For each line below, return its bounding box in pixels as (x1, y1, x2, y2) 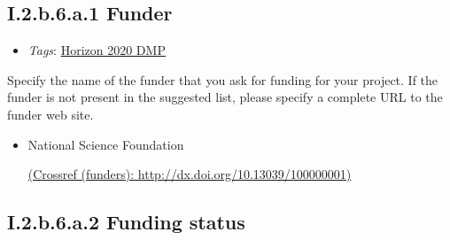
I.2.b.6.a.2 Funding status (7, 208, 245, 236)
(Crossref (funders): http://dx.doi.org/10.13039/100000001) (27, 165, 352, 183)
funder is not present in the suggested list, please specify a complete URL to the (7, 88, 443, 106)
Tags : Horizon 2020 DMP (27, 41, 166, 59)
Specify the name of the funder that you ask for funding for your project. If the (7, 70, 438, 89)
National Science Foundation (27, 135, 184, 153)
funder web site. (7, 105, 94, 123)
